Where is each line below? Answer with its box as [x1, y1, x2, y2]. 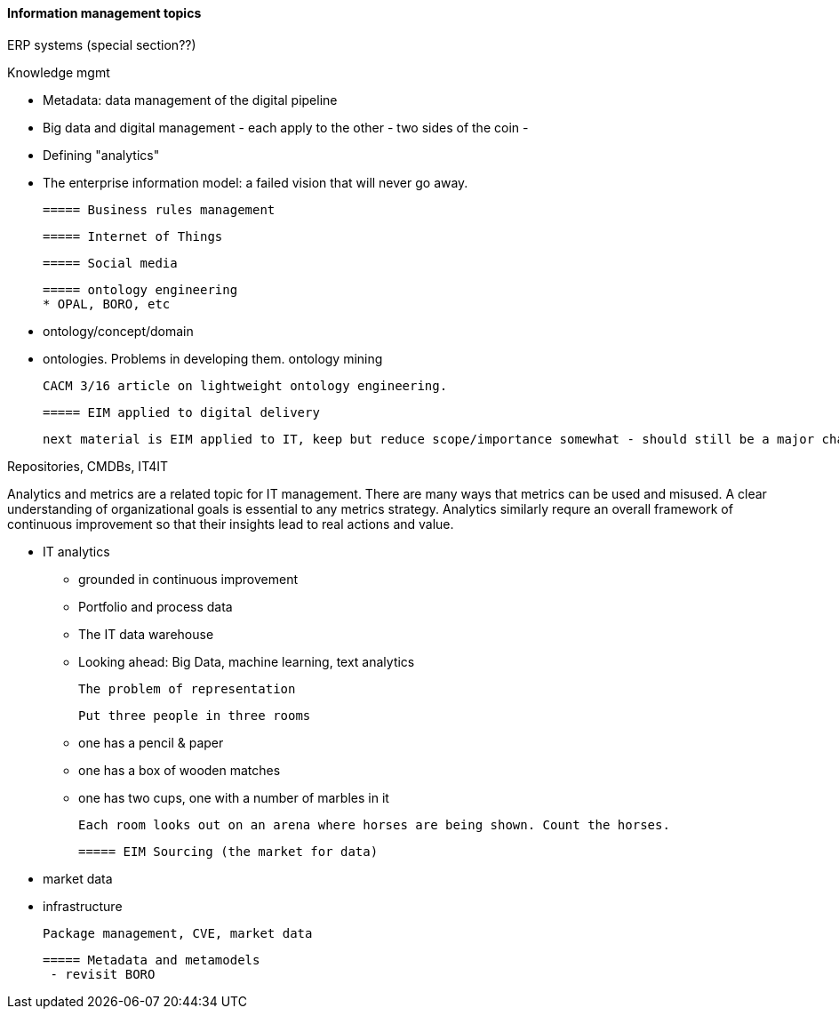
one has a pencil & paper [78, 734, 224, 750]
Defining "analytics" [43, 147, 160, 163]
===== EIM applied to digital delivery [43, 404, 320, 420]
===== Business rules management [43, 202, 276, 217]
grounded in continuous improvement [78, 571, 299, 587]
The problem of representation [78, 681, 296, 696]
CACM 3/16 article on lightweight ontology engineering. [43, 378, 448, 393]
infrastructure [43, 898, 123, 914]
